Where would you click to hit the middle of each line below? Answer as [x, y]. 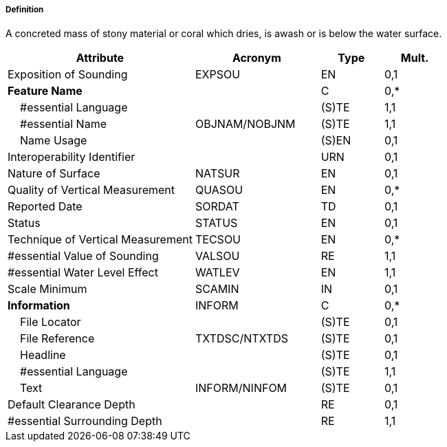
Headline [43, 355]
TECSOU [218, 240]
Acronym [257, 58]
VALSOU [217, 256]
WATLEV [217, 273]
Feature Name [45, 91]
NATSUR [217, 174]
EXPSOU [218, 75]
